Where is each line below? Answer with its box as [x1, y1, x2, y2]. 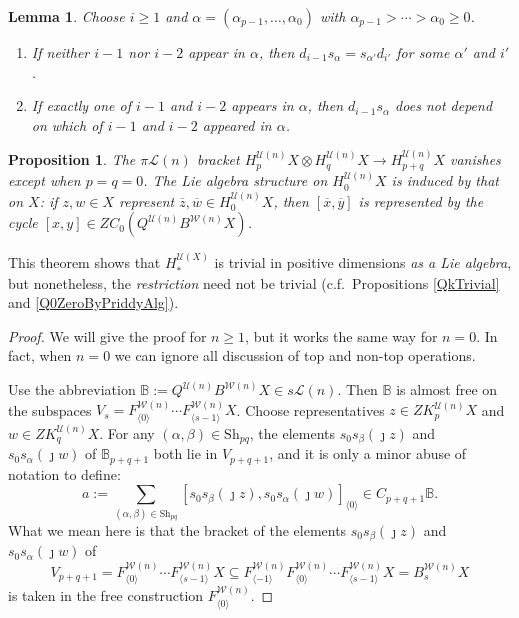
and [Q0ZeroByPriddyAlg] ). [8, 292, 179, 313]
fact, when [8, 345, 72, 366]
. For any [99, 422, 155, 443]
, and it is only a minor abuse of [269, 443, 467, 464]
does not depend [395, 95, 493, 116]
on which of [31, 114, 103, 135]
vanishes [450, 149, 501, 170]
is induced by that [391, 170, 499, 191]
